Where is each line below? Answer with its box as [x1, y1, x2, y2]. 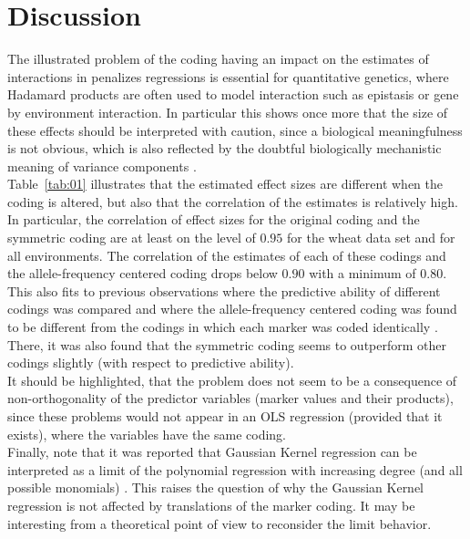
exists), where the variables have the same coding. [7, 424, 287, 443]
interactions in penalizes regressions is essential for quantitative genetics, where [7, 67, 449, 86]
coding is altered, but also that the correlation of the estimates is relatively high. [7, 192, 458, 211]
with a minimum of [309, 264, 416, 283]
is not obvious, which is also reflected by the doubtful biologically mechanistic [7, 139, 442, 158]
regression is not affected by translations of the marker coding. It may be [7, 495, 415, 514]
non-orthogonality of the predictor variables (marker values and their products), [7, 389, 454, 408]
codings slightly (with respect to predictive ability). [7, 353, 294, 372]
